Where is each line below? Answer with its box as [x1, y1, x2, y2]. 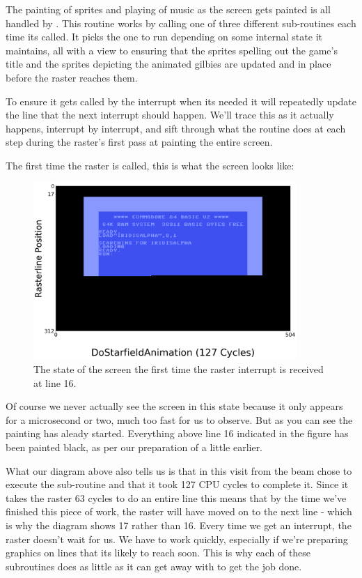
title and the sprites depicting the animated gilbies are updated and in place [6, 56, 331, 71]
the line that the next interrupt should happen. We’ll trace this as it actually [6, 107, 334, 122]
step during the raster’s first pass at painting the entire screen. [6, 135, 273, 149]
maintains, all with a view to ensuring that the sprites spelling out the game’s [6, 43, 338, 57]
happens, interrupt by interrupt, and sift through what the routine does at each [6, 121, 346, 135]
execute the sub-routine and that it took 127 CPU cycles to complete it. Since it [6, 477, 349, 492]
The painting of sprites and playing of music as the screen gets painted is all [6, 2, 331, 16]
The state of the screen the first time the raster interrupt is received [33, 362, 324, 377]
